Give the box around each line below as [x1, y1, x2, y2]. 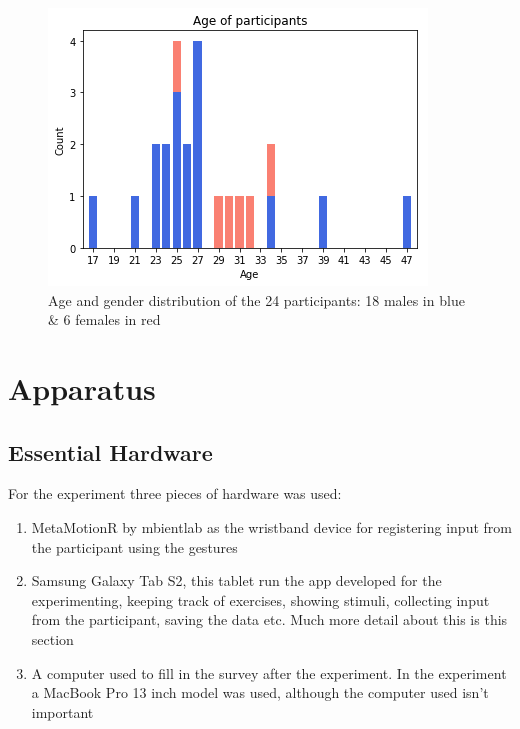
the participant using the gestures [31, 536, 238, 557]
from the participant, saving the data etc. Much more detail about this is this [31, 609, 508, 630]
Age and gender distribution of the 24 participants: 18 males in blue [48, 289, 465, 310]
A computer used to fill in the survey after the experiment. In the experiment [31, 662, 507, 683]
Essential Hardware [8, 436, 213, 467]
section [31, 628, 74, 649]
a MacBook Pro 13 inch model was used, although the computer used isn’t [31, 682, 489, 703]
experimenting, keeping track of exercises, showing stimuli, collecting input [31, 589, 490, 610]
